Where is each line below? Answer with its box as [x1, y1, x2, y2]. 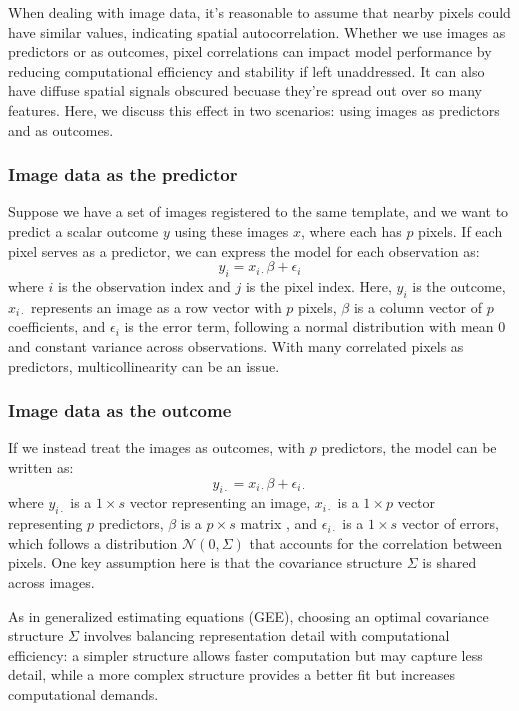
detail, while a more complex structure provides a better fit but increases [8, 664, 455, 685]
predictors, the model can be [321, 437, 497, 458]
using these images [174, 220, 289, 241]
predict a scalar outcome [8, 220, 159, 241]
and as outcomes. [8, 119, 114, 140]
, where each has [300, 220, 402, 241]
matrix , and [240, 513, 318, 534]
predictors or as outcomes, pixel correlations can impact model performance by [8, 41, 492, 62]
